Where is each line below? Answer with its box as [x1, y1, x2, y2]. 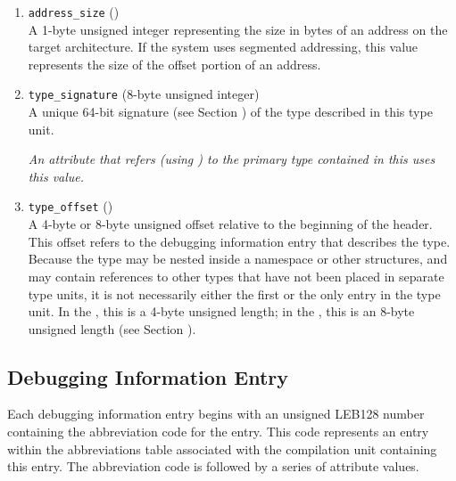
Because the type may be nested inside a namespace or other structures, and [28, 249, 448, 268]
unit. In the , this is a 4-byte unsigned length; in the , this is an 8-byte [28, 302, 415, 321]
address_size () [28, 3, 120, 20]
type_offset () [28, 197, 113, 216]
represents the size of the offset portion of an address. [28, 54, 321, 73]
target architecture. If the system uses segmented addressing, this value [28, 37, 419, 56]
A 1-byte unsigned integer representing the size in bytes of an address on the [28, 20, 448, 38]
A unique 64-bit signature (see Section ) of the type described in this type [28, 102, 433, 121]
